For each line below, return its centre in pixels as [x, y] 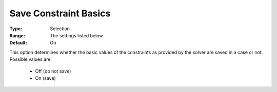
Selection [60, 29]
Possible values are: [31, 59]
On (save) [45, 78]
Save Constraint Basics [60, 13]
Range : [17, 35]
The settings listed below [76, 35]
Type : [16, 29]
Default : [18, 43]
